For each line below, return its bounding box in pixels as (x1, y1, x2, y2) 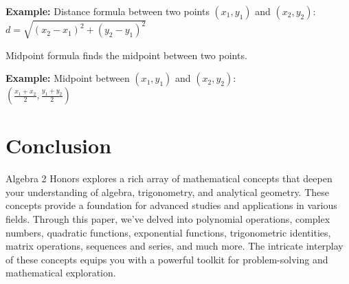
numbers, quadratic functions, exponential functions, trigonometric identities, (5, 225, 331, 239)
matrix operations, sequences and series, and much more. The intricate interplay (5, 239, 344, 253)
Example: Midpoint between (5, 71, 130, 85)
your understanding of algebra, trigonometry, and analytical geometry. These (5, 184, 330, 199)
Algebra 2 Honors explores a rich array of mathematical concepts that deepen (5, 171, 333, 186)
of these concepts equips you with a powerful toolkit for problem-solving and (5, 252, 328, 266)
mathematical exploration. (5, 265, 116, 280)
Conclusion (5, 131, 112, 160)
